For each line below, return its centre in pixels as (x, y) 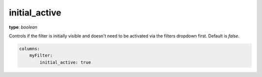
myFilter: (41, 55)
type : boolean (23, 27)
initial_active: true (65, 62)
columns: (30, 49)
